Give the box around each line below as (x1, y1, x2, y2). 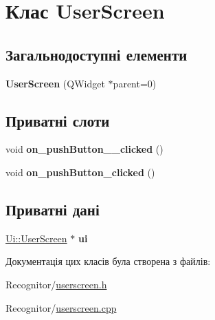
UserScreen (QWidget (5, 76, 105, 90)
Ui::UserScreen (5, 231, 67, 245)
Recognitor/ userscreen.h (5, 277, 107, 291)
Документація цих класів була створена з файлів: (5, 254, 211, 268)
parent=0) (113, 76, 157, 90)
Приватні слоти (5, 109, 110, 131)
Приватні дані (5, 198, 100, 220)
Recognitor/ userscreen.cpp (5, 300, 117, 314)
